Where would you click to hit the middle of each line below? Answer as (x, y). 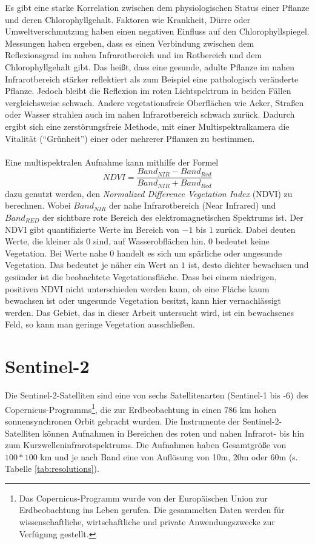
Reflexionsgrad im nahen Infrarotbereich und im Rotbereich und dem (134, 55)
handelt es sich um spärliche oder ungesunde (199, 253)
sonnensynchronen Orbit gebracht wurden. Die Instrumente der (122, 421)
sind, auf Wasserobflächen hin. (149, 241)
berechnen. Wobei (38, 205)
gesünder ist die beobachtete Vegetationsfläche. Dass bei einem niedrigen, (141, 276)
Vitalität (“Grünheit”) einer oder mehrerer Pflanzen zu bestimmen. (130, 138)
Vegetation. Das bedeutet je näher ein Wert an (92, 265)
